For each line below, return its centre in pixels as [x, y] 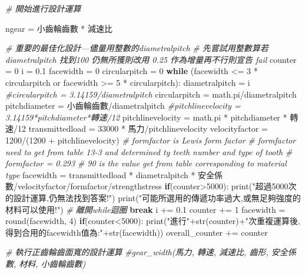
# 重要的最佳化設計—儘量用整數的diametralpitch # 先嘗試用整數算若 [137, 48]
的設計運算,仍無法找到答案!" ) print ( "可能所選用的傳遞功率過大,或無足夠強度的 [153, 197]
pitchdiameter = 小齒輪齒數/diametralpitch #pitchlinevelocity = [123, 106]
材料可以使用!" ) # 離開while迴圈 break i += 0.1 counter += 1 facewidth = [145, 209]
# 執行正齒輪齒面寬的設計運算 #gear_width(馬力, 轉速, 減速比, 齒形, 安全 [147, 252]
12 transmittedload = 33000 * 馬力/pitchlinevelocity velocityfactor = [143, 128]
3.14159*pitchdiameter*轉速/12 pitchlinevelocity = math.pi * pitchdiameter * [146, 117]
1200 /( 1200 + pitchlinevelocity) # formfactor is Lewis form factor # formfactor [151, 140]
